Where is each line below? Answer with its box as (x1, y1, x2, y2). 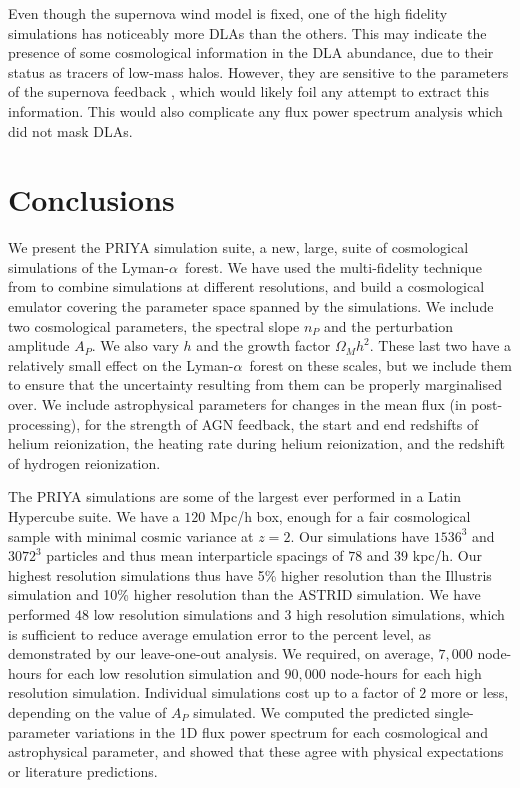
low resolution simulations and (93, 603, 280, 624)
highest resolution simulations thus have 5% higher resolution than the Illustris (8, 564, 492, 585)
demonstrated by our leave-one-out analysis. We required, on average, (8, 643, 434, 664)
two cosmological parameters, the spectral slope (8, 315, 300, 336)
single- (434, 701, 474, 722)
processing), (8, 413, 81, 434)
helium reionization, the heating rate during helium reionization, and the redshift (8, 433, 505, 454)
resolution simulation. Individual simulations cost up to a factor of (8, 682, 415, 703)
